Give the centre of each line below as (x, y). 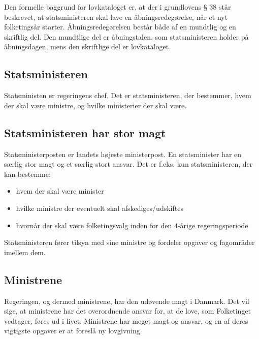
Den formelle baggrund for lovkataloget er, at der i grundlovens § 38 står (118, 7)
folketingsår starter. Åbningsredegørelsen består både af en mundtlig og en (120, 27)
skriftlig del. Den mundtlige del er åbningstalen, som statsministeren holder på (126, 36)
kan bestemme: (27, 174)
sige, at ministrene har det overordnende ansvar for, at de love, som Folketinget (128, 311)
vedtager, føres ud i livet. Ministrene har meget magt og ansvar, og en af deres (126, 320)
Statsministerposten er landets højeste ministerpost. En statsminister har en (123, 154)
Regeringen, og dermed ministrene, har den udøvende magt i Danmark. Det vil (127, 301)
